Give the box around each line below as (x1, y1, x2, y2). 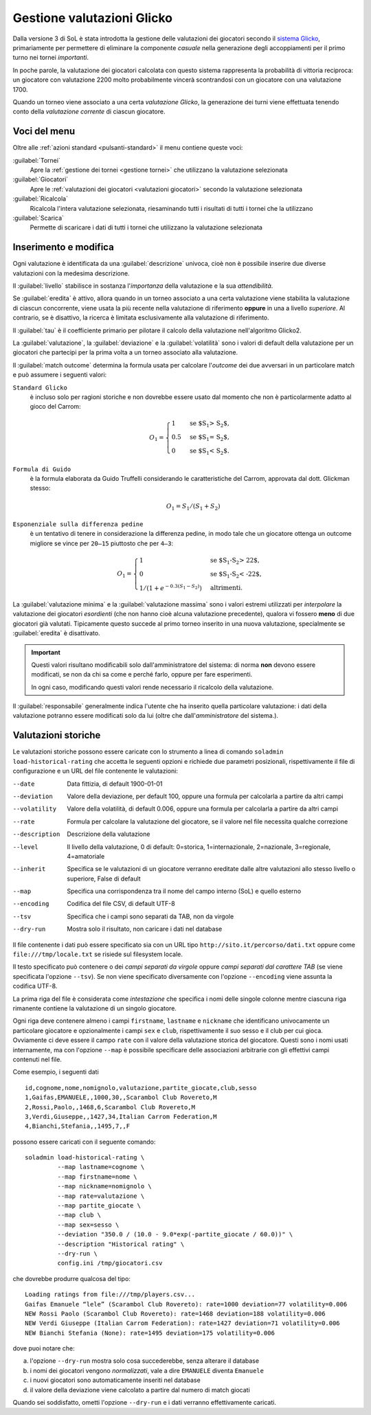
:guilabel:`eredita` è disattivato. (12, 629, 100, 637)
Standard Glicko (12, 383, 68, 392)
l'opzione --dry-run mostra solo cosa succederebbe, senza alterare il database (30, 1357, 260, 1365)
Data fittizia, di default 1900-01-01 (67, 780, 163, 788)
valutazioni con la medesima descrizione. (12, 269, 130, 278)
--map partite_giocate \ (57, 1202, 141, 1210)
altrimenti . (210, 584, 243, 592)
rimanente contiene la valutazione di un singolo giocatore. (12, 1004, 177, 1012)
